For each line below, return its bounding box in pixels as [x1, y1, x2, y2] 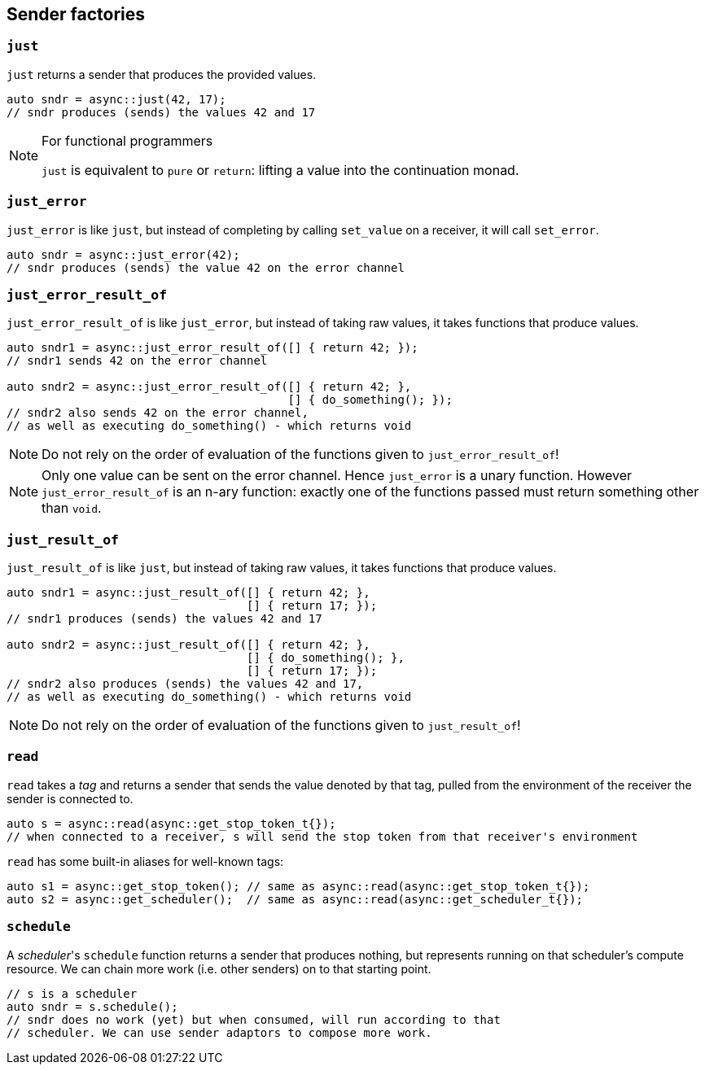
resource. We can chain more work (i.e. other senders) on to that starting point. [7, 961, 431, 976]
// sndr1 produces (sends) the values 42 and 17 [7, 612, 322, 626]
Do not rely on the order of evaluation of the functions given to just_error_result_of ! [42, 446, 559, 463]
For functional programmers [42, 132, 213, 149]
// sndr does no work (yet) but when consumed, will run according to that [7, 1012, 501, 1026]
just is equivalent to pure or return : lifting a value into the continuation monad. [42, 161, 519, 178]
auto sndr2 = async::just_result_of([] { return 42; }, [7, 638, 370, 652]
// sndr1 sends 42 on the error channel [7, 354, 268, 368]
